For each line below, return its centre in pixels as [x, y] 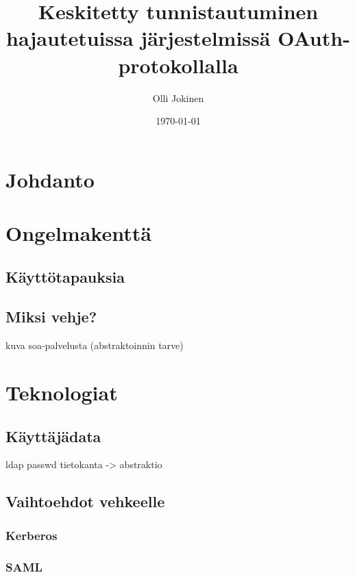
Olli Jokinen [178, 98]
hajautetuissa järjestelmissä [138, 38]
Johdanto [50, 179]
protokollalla [178, 65]
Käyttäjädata [53, 436]
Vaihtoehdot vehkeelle [85, 501]
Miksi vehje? [51, 317]
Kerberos [32, 535]
